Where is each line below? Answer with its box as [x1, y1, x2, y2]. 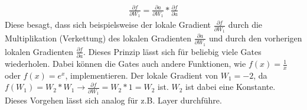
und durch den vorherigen [208, 31, 302, 44]
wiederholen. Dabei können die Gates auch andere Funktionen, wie [5, 57, 246, 70]
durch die [228, 18, 263, 31]
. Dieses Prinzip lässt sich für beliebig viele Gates [83, 45, 262, 57]
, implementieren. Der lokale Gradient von [65, 69, 218, 81]
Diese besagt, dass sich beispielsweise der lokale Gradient [5, 18, 211, 31]
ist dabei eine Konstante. [185, 80, 276, 93]
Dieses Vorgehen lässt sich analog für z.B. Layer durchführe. [5, 94, 222, 106]
